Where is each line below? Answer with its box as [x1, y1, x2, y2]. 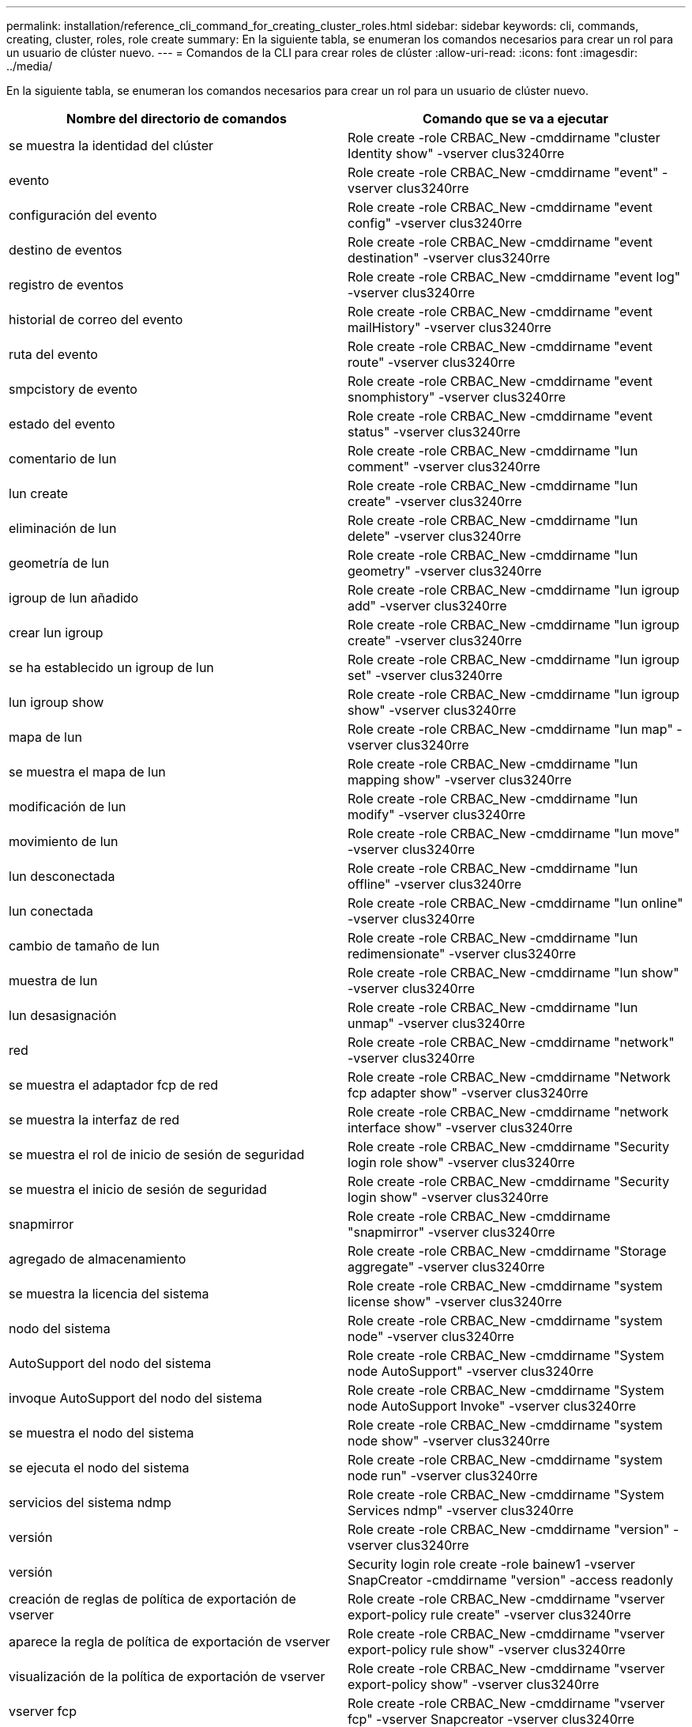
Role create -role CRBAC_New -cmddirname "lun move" [348, 826, 680, 841]
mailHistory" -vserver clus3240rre [348, 319, 551, 335]
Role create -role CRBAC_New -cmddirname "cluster [348, 130, 660, 145]
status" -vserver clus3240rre [348, 424, 521, 440]
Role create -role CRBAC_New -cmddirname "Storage [348, 1243, 667, 1259]
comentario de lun [9, 451, 117, 467]
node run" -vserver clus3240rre [348, 1468, 538, 1483]
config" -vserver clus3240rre [348, 215, 522, 231]
